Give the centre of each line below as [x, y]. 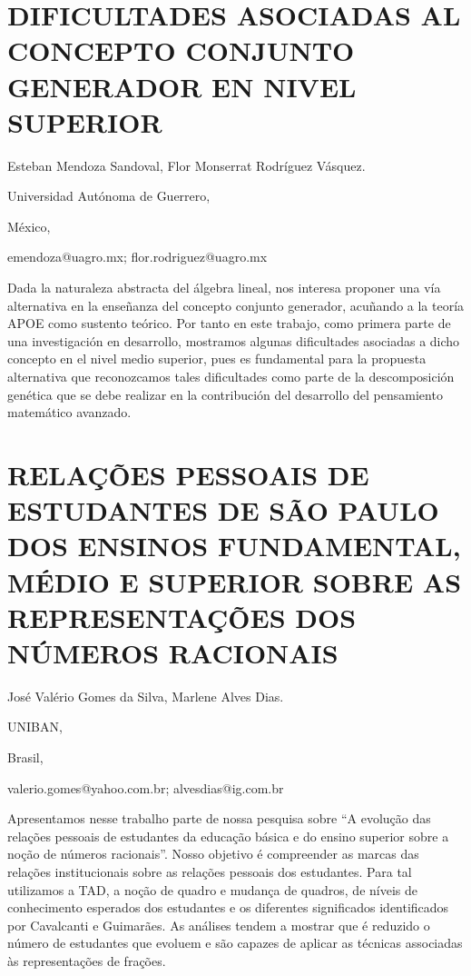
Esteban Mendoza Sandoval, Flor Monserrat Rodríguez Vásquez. [186, 165]
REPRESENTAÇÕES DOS [182, 617]
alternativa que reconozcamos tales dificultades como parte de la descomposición [231, 377]
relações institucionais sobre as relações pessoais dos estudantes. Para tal [210, 872]
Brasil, [25, 757]
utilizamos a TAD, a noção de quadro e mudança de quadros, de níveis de [212, 889]
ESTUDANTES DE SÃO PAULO [223, 510]
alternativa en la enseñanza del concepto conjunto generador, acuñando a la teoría [236, 305]
